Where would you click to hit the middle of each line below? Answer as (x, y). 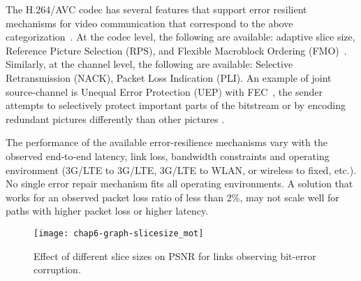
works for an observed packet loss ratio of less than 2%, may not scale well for (172, 197)
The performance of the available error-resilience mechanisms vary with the (167, 142)
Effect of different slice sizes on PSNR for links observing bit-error (175, 255)
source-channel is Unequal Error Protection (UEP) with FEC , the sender (164, 91)
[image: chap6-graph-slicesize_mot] (119, 233)
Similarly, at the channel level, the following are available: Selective (149, 64)
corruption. (57, 269)
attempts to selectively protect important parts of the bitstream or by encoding (176, 105)
